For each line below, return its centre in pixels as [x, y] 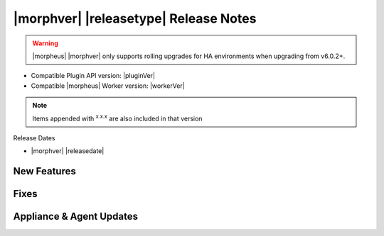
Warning [45, 43]
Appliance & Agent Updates [76, 217]
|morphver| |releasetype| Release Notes [135, 18]
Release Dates [34, 137]
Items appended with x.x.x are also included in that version [117, 118]
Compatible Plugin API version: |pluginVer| [93, 76]
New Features [44, 171]
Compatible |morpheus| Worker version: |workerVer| [108, 86]
